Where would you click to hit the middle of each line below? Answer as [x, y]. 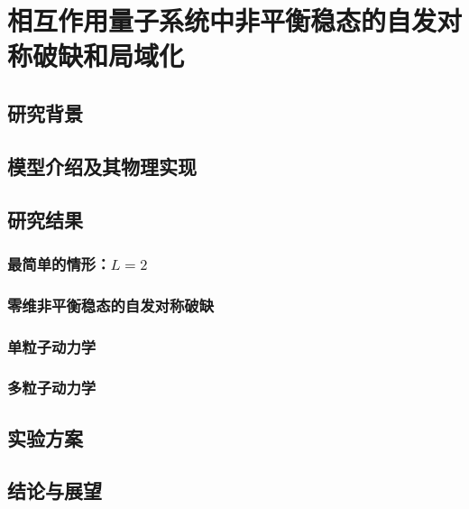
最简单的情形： [59, 263]
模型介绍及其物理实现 [102, 166]
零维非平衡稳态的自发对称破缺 [111, 305]
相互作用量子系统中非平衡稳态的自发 [222, 20]
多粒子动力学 [52, 388]
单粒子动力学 [52, 346]
